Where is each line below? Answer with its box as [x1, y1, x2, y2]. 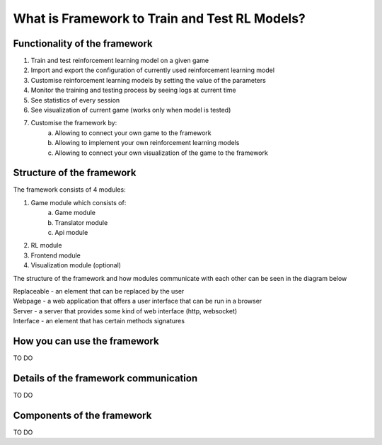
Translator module [54, 218, 108, 226]
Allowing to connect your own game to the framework [54, 128, 212, 137]
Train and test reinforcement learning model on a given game [30, 57, 209, 65]
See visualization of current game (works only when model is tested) [30, 106, 231, 115]
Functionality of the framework [13, 37, 154, 50]
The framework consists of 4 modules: [13, 185, 127, 194]
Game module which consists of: [30, 198, 127, 207]
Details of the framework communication [13, 372, 198, 384]
